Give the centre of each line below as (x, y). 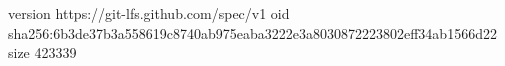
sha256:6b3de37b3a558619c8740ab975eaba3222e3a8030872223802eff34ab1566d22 (252, 32)
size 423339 (42, 52)
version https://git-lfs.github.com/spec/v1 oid (149, 13)
